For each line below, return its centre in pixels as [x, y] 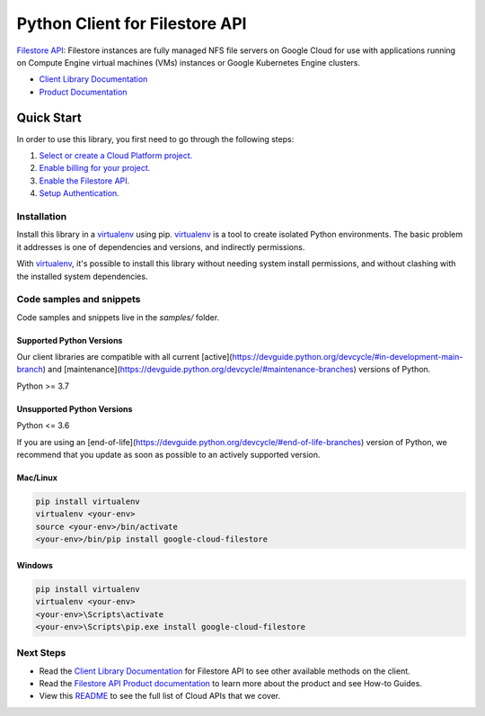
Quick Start [49, 117]
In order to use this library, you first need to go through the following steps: [155, 139]
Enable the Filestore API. [84, 181]
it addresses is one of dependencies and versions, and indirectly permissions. [161, 246]
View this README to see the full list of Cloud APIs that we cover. [160, 696]
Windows [35, 565]
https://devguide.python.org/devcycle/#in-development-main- [348, 357]
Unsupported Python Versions [75, 408]
